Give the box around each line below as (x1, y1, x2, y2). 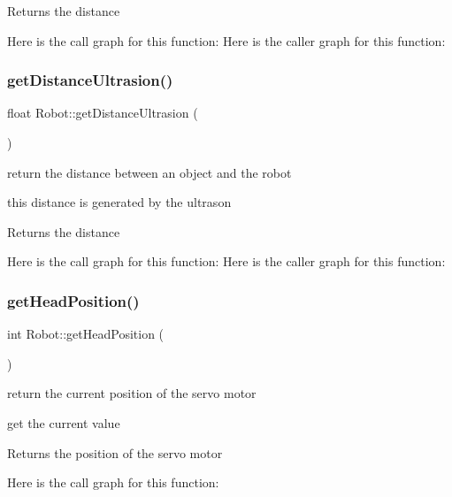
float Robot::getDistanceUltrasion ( (7, 103, 198, 122)
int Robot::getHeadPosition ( (7, 325, 165, 343)
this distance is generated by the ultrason (7, 193, 232, 211)
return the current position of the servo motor (7, 384, 257, 402)
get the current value (7, 413, 120, 432)
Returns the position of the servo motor (7, 443, 223, 462)
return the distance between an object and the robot (7, 163, 292, 181)
